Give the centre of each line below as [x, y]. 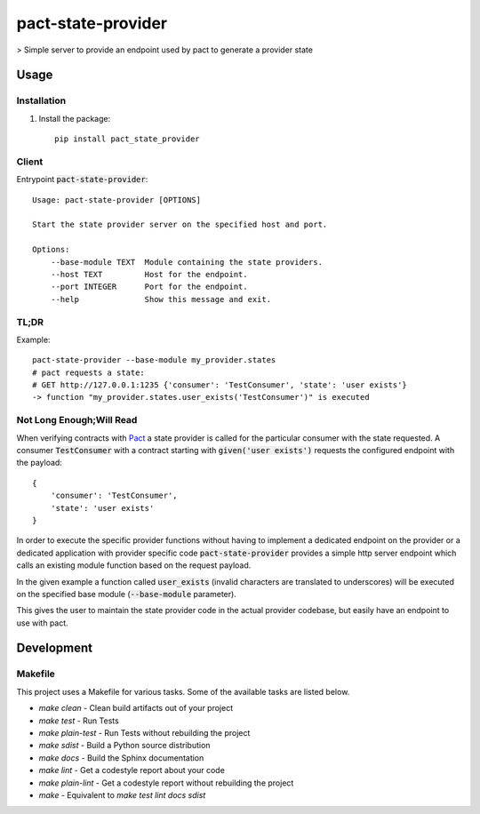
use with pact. [42, 623]
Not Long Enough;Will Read [77, 420]
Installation [41, 100]
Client [30, 162]
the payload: [39, 463]
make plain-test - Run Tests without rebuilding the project [144, 733]
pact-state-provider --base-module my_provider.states [154, 360]
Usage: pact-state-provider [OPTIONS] [117, 200]
